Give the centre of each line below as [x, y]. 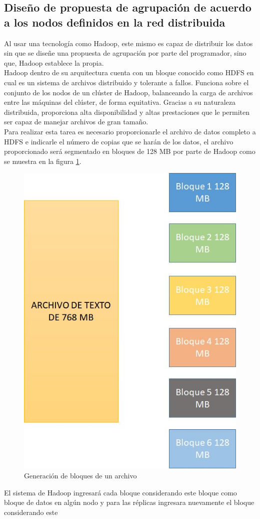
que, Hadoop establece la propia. [54, 62]
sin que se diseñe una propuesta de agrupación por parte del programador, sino [125, 53]
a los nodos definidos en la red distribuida [115, 22]
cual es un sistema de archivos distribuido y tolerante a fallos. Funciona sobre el [126, 82]
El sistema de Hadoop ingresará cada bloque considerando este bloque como [120, 492]
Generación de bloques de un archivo [80, 475]
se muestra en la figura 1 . [43, 161]
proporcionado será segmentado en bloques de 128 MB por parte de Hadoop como [130, 151]
